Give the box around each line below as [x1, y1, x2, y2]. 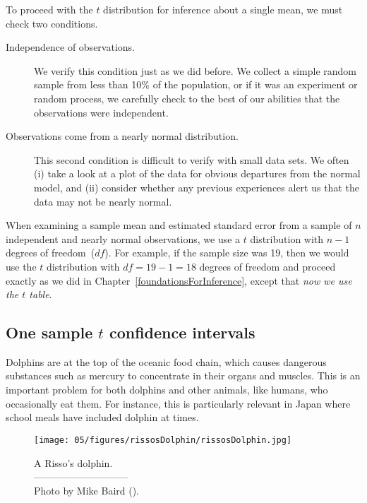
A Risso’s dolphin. [34, 455, 113, 470]
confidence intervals [109, 321, 255, 343]
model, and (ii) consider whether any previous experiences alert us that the [34, 179, 359, 194]
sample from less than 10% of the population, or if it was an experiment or [34, 77, 358, 92]
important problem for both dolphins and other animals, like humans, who [6, 382, 328, 397]
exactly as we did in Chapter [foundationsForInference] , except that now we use [6, 273, 352, 288]
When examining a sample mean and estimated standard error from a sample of [6, 218, 352, 232]
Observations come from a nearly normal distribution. [6, 129, 239, 143]
